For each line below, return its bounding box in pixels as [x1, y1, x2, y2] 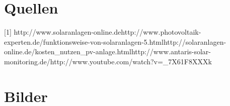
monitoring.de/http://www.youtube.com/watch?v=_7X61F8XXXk [4, 56, 212, 66]
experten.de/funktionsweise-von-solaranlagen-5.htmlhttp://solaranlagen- [4, 36, 226, 47]
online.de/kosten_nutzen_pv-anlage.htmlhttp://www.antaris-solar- [4, 46, 211, 57]
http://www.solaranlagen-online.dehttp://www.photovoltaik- [14, 27, 201, 37]
